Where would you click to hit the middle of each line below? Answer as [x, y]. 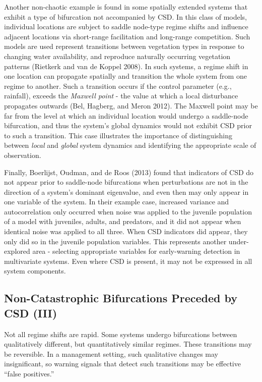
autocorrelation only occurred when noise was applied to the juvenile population [128, 211]
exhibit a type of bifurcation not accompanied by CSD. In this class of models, [126, 16]
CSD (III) [31, 313]
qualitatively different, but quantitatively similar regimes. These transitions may [128, 344]
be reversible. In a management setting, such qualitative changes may [111, 353]
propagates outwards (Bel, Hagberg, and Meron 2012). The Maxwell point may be [131, 105]
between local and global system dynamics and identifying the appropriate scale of [130, 145]
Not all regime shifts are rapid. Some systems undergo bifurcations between [121, 334]
